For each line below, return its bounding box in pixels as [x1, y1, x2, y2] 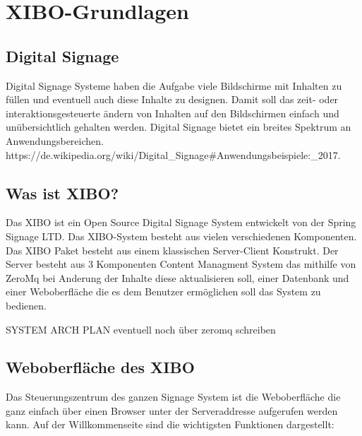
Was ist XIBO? [6, 182, 119, 204]
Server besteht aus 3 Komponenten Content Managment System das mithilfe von [6, 257, 356, 271]
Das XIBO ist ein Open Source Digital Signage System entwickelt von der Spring [6, 215, 356, 230]
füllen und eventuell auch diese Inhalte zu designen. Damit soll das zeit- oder [6, 92, 339, 107]
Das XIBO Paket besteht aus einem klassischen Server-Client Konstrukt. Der [6, 242, 339, 257]
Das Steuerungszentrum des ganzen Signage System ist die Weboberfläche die [6, 389, 341, 404]
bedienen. [6, 297, 47, 312]
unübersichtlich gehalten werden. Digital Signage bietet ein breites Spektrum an [6, 119, 351, 134]
